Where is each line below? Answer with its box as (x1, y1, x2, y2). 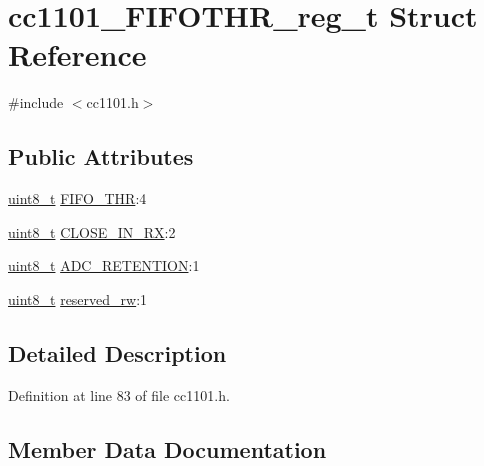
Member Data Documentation (8, 433, 327, 464)
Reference (8, 34, 147, 75)
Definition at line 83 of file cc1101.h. (8, 384, 230, 405)
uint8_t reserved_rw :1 (8, 288, 148, 309)
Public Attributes (8, 141, 194, 172)
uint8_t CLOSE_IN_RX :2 (8, 221, 176, 242)
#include (8, 92, 64, 113)
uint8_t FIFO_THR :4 (8, 188, 147, 209)
